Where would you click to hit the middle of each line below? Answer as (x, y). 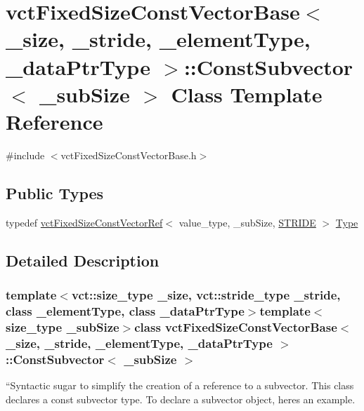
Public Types (55, 193)
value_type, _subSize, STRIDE (247, 222)
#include (25, 155)
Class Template (247, 94)
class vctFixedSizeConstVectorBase (236, 326)
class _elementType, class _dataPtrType (125, 310)
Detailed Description (83, 260)
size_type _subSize (63, 326)
